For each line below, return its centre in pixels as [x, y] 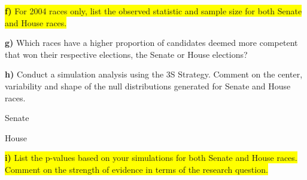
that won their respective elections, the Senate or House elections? [126, 54]
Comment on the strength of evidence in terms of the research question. [136, 169]
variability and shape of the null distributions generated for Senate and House [148, 86]
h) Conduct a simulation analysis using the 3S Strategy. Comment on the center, [154, 74]
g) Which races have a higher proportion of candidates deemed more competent [151, 43]
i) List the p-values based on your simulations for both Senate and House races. [151, 158]
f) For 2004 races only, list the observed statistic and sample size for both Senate [153, 11]
